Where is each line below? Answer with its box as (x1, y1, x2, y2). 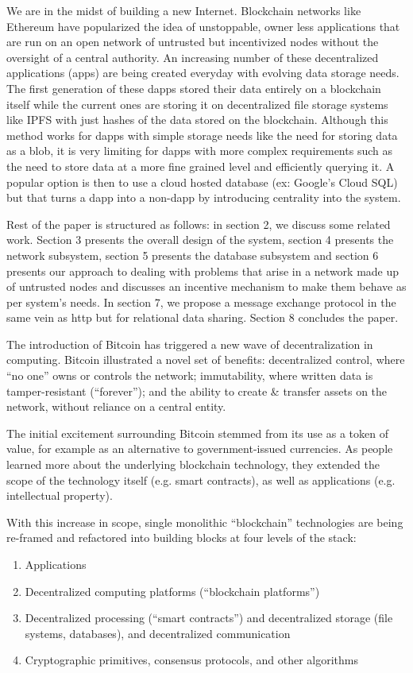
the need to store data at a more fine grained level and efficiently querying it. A (6, 157, 395, 174)
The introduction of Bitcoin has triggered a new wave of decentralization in (6, 335, 373, 352)
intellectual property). (6, 487, 113, 504)
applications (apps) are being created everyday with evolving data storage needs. (6, 64, 399, 81)
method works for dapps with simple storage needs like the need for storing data (6, 126, 398, 143)
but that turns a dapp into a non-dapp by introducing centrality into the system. (6, 189, 401, 206)
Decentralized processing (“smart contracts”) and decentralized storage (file (25, 609, 393, 626)
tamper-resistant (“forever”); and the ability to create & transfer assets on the (6, 382, 388, 399)
